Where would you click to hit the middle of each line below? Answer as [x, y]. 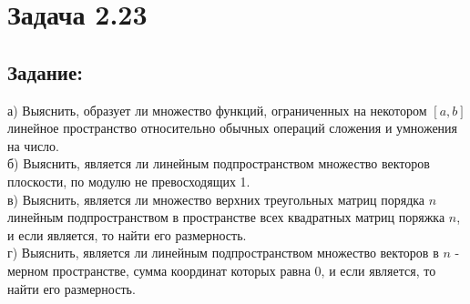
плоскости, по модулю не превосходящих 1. [129, 181]
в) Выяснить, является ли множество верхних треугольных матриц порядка [216, 199]
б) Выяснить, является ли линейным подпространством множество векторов [219, 163]
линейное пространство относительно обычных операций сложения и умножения [233, 128]
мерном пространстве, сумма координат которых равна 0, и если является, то [222, 270]
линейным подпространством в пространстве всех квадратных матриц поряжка [226, 217]
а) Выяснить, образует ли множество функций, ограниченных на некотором [217, 110]
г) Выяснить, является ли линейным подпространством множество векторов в [223, 253]
